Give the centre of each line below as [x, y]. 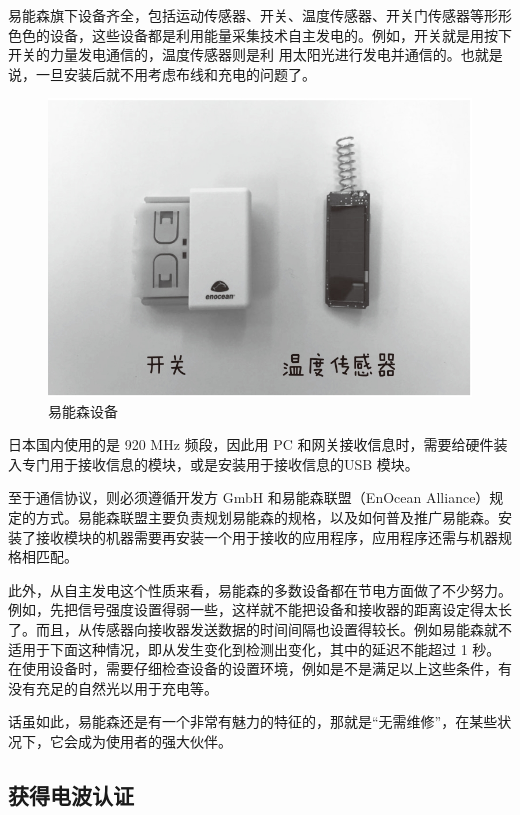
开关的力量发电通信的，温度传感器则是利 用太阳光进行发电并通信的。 [234, 54]
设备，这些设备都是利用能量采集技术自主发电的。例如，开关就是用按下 [280, 34]
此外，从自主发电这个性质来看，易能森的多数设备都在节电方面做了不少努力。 [260, 589]
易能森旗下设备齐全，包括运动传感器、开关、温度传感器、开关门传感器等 [246, 15]
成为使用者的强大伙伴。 [154, 740]
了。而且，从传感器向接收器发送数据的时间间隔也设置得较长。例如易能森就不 [260, 628]
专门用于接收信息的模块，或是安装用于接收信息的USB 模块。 [220, 463]
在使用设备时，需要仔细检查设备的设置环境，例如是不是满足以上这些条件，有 [260, 668]
